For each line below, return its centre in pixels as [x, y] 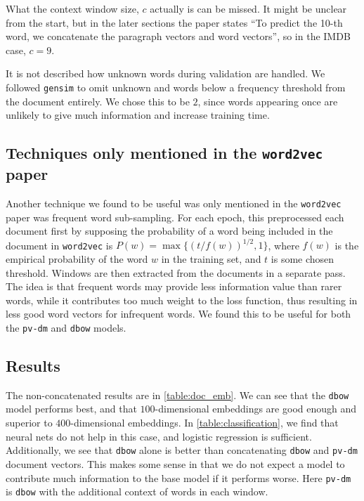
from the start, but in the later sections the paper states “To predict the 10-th [174, 22]
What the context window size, [72, 8]
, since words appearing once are [268, 101]
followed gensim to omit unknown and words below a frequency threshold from [176, 87]
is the [347, 245]
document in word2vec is [59, 245]
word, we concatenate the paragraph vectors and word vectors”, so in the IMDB [178, 36]
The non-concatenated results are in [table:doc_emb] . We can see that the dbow [177, 395]
